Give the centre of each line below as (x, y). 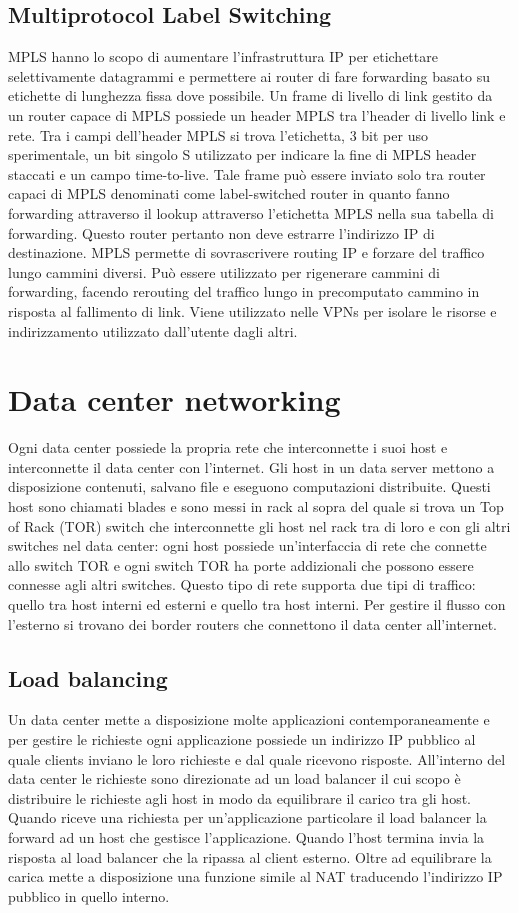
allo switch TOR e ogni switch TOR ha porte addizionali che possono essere (241, 564)
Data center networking (174, 399)
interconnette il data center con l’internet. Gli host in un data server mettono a (251, 466)
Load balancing (88, 677)
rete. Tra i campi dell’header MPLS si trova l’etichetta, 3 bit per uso (218, 134)
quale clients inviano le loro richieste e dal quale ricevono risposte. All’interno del (257, 758)
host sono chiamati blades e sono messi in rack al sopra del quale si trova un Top (256, 506)
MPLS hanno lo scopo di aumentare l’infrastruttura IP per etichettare (223, 56)
